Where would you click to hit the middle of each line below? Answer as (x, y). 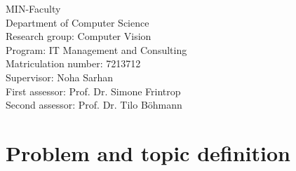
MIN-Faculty (33, 8)
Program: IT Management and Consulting (96, 49)
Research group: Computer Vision (79, 36)
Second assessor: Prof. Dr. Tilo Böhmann (94, 105)
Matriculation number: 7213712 (73, 63)
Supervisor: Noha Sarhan (60, 77)
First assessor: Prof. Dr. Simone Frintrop (93, 91)
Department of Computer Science (78, 22)
